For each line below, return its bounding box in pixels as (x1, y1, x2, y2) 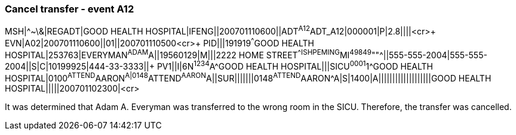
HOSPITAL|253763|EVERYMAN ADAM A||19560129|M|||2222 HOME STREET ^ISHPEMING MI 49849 (5, 48, 372, 60)
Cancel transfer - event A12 (5, 3, 134, 15)
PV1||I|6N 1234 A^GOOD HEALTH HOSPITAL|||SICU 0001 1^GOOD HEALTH (156, 59, 434, 71)
